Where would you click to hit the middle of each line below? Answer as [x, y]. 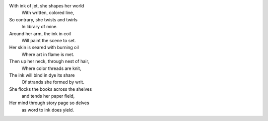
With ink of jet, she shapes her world [47, 6]
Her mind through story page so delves [49, 103]
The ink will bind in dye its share [42, 75]
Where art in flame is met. [48, 54]
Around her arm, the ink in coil [40, 33]
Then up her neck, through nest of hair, [49, 61]
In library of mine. [40, 27]
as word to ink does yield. [48, 110]
